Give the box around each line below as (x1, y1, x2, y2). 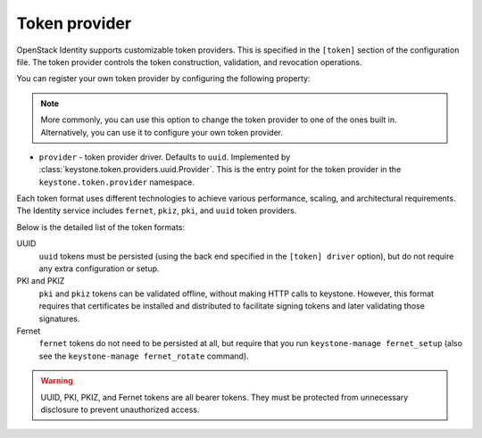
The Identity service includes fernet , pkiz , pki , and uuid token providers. (16, 205, 297, 216)
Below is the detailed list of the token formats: (16, 221, 186, 232)
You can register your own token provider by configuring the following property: (16, 73, 311, 84)
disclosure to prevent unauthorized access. (40, 404, 200, 415)
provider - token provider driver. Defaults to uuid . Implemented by (38, 152, 291, 162)
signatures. (38, 313, 80, 324)
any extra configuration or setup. (38, 263, 160, 274)
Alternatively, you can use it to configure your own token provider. (40, 127, 284, 137)
